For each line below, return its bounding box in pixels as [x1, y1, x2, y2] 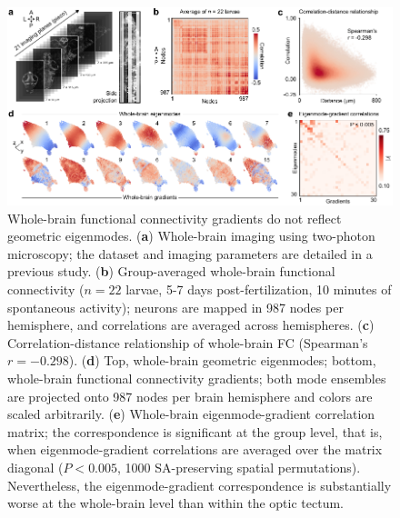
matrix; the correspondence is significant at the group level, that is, [7, 422, 383, 441]
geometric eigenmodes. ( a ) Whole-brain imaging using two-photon [7, 226, 375, 245]
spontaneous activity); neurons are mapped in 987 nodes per [7, 297, 344, 316]
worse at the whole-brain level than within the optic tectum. [7, 493, 344, 513]
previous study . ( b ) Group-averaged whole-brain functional [7, 262, 335, 281]
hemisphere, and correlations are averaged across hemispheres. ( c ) [7, 315, 375, 334]
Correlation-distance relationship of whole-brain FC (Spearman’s [7, 333, 368, 352]
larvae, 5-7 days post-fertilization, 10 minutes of [125, 280, 392, 299]
